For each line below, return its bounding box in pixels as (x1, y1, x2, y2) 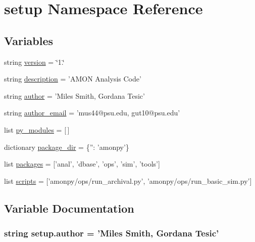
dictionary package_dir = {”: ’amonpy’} (4, 141, 129, 152)
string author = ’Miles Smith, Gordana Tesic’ (4, 90, 145, 101)
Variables (4, 32, 54, 48)
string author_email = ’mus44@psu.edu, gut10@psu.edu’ (4, 107, 180, 118)
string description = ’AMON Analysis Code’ (4, 73, 141, 84)
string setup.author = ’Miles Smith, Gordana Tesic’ (4, 227, 219, 239)
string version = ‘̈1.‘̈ (4, 56, 65, 67)
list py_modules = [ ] (4, 124, 70, 135)
